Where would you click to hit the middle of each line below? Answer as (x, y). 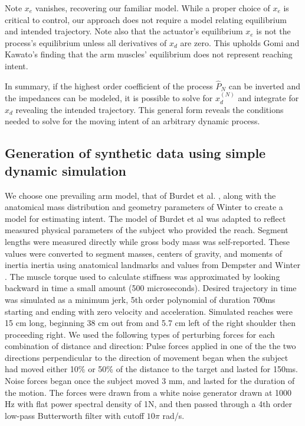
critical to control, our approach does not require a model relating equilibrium (146, 19)
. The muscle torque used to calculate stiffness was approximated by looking (142, 276)
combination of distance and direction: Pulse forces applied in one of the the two (150, 346)
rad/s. (173, 415)
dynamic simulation (66, 170)
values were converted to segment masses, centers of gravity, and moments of (143, 253)
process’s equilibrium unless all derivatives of (86, 42)
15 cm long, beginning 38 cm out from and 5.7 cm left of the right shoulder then (150, 323)
